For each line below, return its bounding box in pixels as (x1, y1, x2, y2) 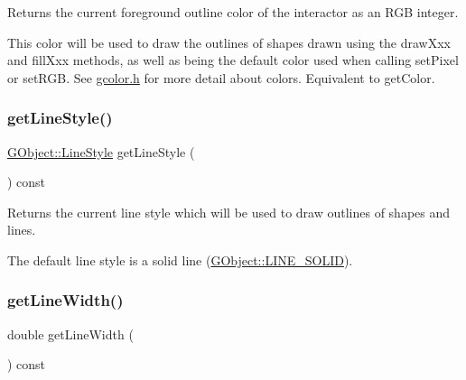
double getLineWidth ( (7, 324, 134, 343)
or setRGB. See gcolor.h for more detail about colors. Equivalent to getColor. (7, 68, 435, 87)
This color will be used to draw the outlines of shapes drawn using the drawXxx (7, 32, 452, 51)
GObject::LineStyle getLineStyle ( (7, 142, 195, 161)
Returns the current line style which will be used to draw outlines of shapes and (7, 202, 451, 221)
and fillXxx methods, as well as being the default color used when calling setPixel (7, 51, 459, 70)
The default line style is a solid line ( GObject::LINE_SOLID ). (7, 250, 353, 269)
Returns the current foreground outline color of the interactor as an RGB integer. (7, 3, 459, 21)
